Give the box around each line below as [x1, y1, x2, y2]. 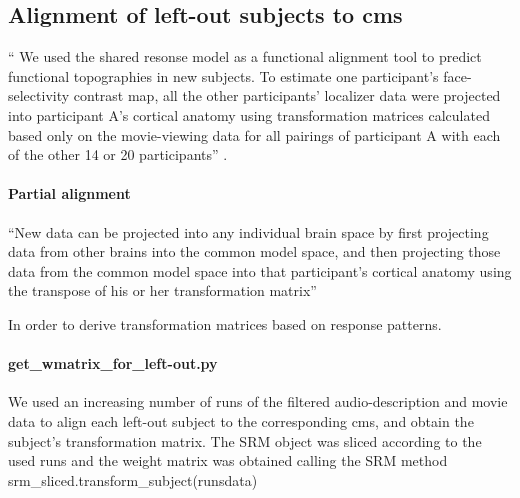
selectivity [8, 85, 70, 106]
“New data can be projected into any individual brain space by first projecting [8, 221, 489, 242]
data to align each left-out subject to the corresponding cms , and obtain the [8, 410, 474, 431]
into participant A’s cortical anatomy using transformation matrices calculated [8, 104, 490, 125]
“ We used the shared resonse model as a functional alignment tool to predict [8, 46, 482, 67]
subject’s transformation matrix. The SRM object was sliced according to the [8, 430, 482, 451]
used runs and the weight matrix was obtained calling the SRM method [8, 450, 448, 471]
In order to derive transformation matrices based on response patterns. [8, 313, 442, 334]
